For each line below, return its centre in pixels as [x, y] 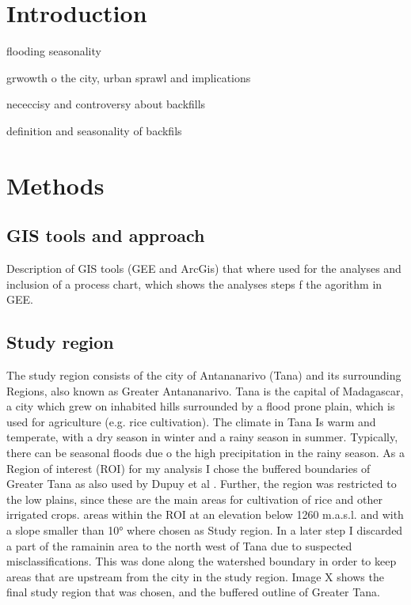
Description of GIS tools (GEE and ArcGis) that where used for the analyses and [204, 268]
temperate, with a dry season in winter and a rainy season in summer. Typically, [202, 437]
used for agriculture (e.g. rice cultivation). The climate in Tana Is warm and [191, 421]
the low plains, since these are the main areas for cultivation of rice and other [194, 499]
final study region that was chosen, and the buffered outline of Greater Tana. [193, 592]
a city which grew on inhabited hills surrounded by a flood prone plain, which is [201, 406]
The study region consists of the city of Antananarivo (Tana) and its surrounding [204, 375]
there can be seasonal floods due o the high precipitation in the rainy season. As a [206, 453]
